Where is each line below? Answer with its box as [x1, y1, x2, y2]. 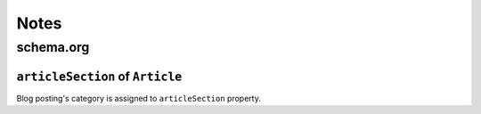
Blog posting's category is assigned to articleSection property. [16, 93, 262, 103]
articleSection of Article [16, 69, 183, 84]
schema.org [16, 39, 90, 55]
